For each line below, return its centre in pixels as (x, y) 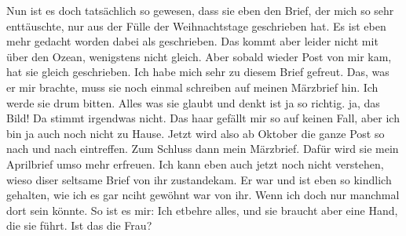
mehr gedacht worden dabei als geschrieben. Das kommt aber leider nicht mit (192, 41)
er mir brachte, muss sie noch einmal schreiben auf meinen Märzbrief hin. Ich (192, 87)
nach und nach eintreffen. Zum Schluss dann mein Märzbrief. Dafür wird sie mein (203, 149)
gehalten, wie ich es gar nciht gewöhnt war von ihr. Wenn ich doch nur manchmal (203, 195)
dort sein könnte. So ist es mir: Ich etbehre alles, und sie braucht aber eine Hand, (202, 210)
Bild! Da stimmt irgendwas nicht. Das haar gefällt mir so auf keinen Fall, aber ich (203, 118)
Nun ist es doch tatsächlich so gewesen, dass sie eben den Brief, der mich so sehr (200, 10)
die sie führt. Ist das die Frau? (79, 225)
